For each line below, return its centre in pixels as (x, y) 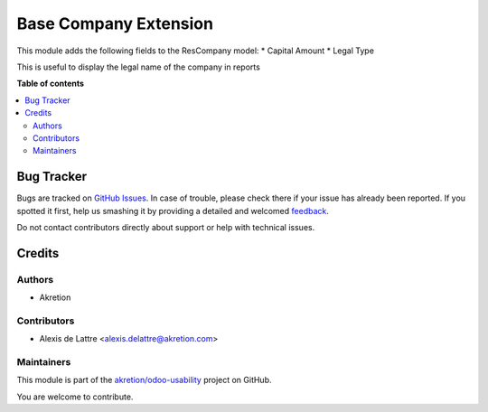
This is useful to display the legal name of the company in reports (139, 67)
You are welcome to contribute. (75, 397)
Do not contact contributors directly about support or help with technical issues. (166, 227)
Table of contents (51, 84)
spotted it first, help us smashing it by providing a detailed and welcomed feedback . (173, 211)
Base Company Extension (115, 23)
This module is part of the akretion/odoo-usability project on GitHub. (144, 380)
